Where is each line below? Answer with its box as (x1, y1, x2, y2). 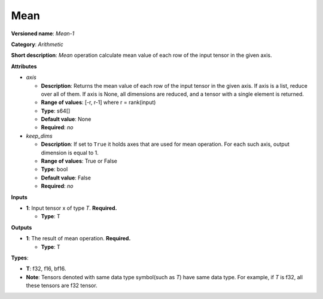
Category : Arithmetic (11, 41, 64, 48)
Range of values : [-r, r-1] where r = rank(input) (41, 99, 156, 106)
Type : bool (41, 166, 68, 173)
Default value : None (41, 115, 92, 123)
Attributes (11, 63, 37, 70)
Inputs (11, 193, 28, 200)
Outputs (11, 224, 32, 231)
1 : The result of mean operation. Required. (26, 235, 131, 242)
